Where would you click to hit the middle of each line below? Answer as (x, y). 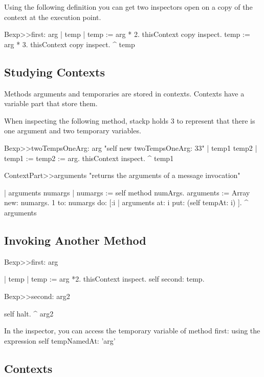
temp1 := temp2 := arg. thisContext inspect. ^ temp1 (89, 158)
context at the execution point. (53, 17)
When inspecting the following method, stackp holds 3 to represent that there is (130, 120)
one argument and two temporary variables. (73, 131)
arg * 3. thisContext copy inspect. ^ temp (70, 44)
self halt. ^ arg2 (29, 313)
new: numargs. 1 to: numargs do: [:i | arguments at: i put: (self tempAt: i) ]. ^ (126, 202)
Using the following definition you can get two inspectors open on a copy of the (128, 7)
